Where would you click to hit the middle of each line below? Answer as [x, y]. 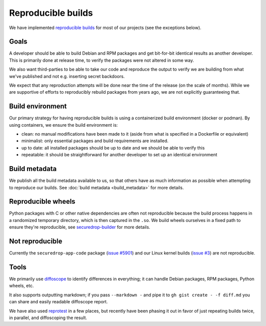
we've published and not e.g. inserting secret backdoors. [67, 76]
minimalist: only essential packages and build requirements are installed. [95, 141]
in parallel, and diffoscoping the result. [48, 318]
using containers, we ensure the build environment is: [64, 125]
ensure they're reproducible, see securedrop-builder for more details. [80, 227]
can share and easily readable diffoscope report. [58, 302]
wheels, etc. [21, 286]
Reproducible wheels [42, 201]
